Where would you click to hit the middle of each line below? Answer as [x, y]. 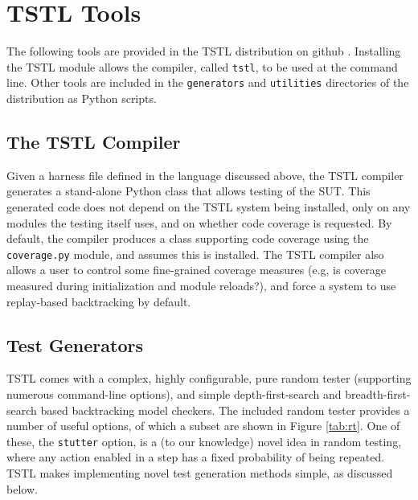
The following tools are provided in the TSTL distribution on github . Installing [204, 51]
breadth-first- [378, 394]
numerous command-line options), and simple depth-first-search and [174, 394]
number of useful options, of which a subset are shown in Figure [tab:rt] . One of [203, 426]
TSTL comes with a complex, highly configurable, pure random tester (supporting [209, 378]
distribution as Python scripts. [82, 98]
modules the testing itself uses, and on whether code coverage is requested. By [199, 222]
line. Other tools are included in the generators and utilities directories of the [208, 82]
